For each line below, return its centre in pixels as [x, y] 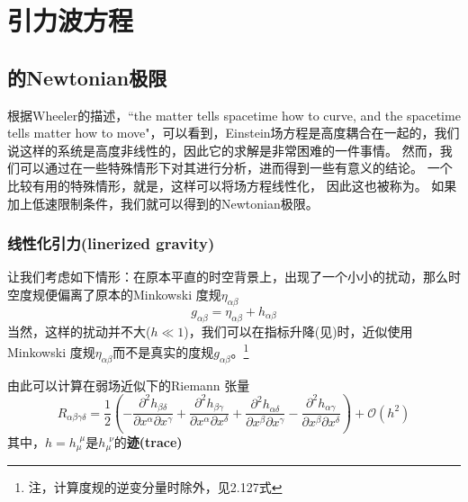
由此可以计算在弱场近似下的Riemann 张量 [129, 385]
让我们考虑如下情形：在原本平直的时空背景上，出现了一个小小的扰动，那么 [228, 277]
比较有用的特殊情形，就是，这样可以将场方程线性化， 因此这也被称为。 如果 [232, 185]
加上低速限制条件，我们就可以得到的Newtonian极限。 [163, 203]
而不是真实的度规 [163, 351]
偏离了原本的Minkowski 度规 [139, 294]
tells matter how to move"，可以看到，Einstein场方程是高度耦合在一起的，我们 [234, 133]
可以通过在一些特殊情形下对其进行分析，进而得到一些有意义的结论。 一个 [236, 168]
